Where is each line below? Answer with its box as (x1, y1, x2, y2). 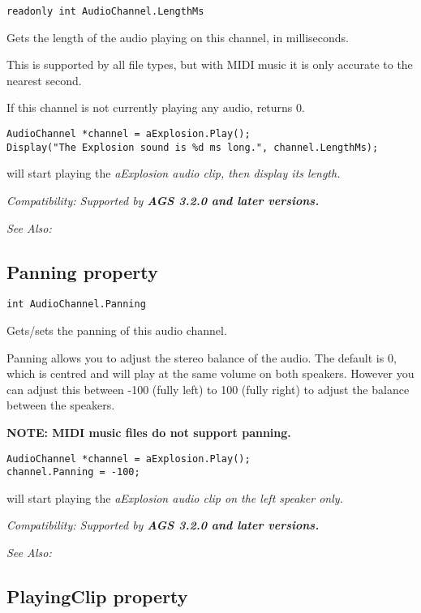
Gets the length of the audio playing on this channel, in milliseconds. (6, 28, 349, 45)
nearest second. (6, 71, 82, 88)
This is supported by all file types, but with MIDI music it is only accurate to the (6, 56, 413, 73)
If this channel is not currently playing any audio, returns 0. (6, 99, 305, 116)
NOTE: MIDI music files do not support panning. (6, 423, 291, 440)
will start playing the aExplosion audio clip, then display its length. (6, 165, 341, 182)
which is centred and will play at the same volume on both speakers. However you (6, 365, 415, 382)
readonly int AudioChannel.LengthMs (6, 6, 204, 17)
